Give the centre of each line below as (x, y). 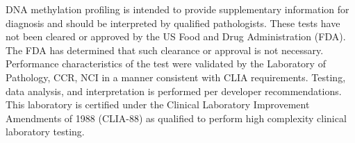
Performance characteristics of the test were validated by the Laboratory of (166, 64)
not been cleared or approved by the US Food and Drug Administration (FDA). (176, 36)
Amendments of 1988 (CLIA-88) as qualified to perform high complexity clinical (176, 118)
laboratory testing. (45, 132)
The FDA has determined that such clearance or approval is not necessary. (165, 50)
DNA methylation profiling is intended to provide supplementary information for (177, 9)
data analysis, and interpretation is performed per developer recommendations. (174, 91)
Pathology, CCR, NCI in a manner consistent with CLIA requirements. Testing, (176, 77)
